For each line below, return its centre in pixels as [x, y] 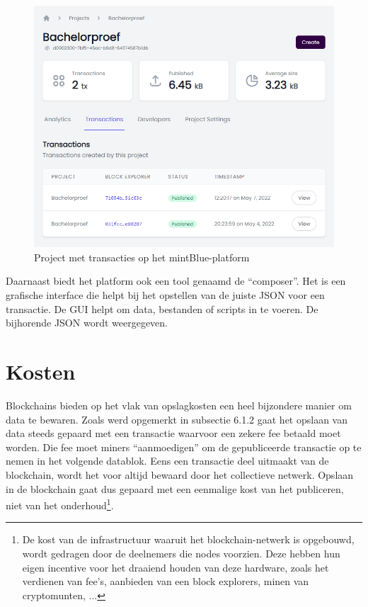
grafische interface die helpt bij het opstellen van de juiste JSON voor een [165, 295]
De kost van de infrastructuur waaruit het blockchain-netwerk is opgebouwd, [188, 539]
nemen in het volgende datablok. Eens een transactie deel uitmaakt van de [167, 461]
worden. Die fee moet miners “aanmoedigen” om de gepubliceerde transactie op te [184, 447]
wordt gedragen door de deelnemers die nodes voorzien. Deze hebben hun [181, 553]
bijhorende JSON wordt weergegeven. [87, 323]
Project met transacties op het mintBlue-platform [142, 257]
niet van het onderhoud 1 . [60, 504]
